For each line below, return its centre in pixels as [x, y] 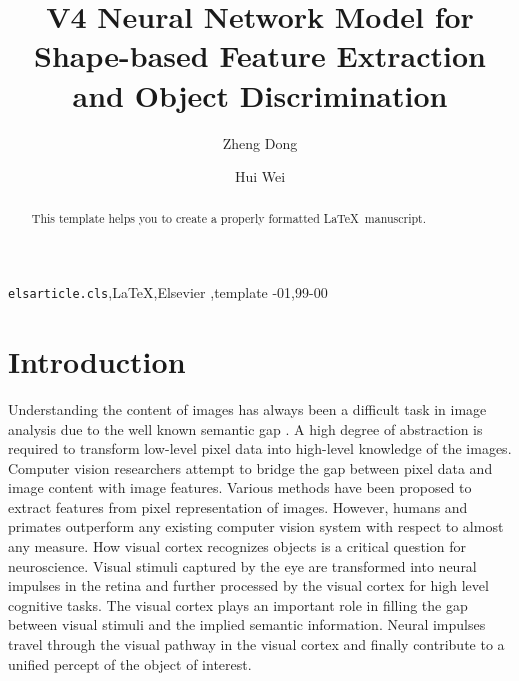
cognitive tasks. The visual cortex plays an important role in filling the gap [238, 604]
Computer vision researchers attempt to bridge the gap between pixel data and [250, 467]
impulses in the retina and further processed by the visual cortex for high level [248, 585]
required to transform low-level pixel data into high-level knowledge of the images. [260, 448]
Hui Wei [260, 176]
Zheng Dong [260, 142]
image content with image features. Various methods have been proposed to [240, 487]
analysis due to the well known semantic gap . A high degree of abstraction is [245, 428]
